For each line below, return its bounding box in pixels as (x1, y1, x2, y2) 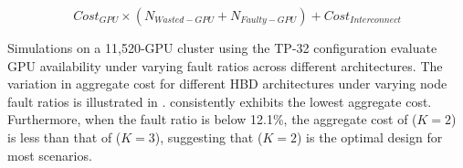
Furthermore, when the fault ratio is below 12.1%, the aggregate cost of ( (7, 110, 417, 129)
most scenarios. (7, 145, 92, 164)
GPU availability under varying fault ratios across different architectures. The (7, 56, 443, 75)
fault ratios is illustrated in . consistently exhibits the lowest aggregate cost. (7, 91, 432, 110)
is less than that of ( (7, 127, 121, 146)
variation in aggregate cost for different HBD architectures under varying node (7, 74, 447, 93)
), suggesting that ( (154, 127, 263, 146)
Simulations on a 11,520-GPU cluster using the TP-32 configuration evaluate (7, 38, 437, 57)
